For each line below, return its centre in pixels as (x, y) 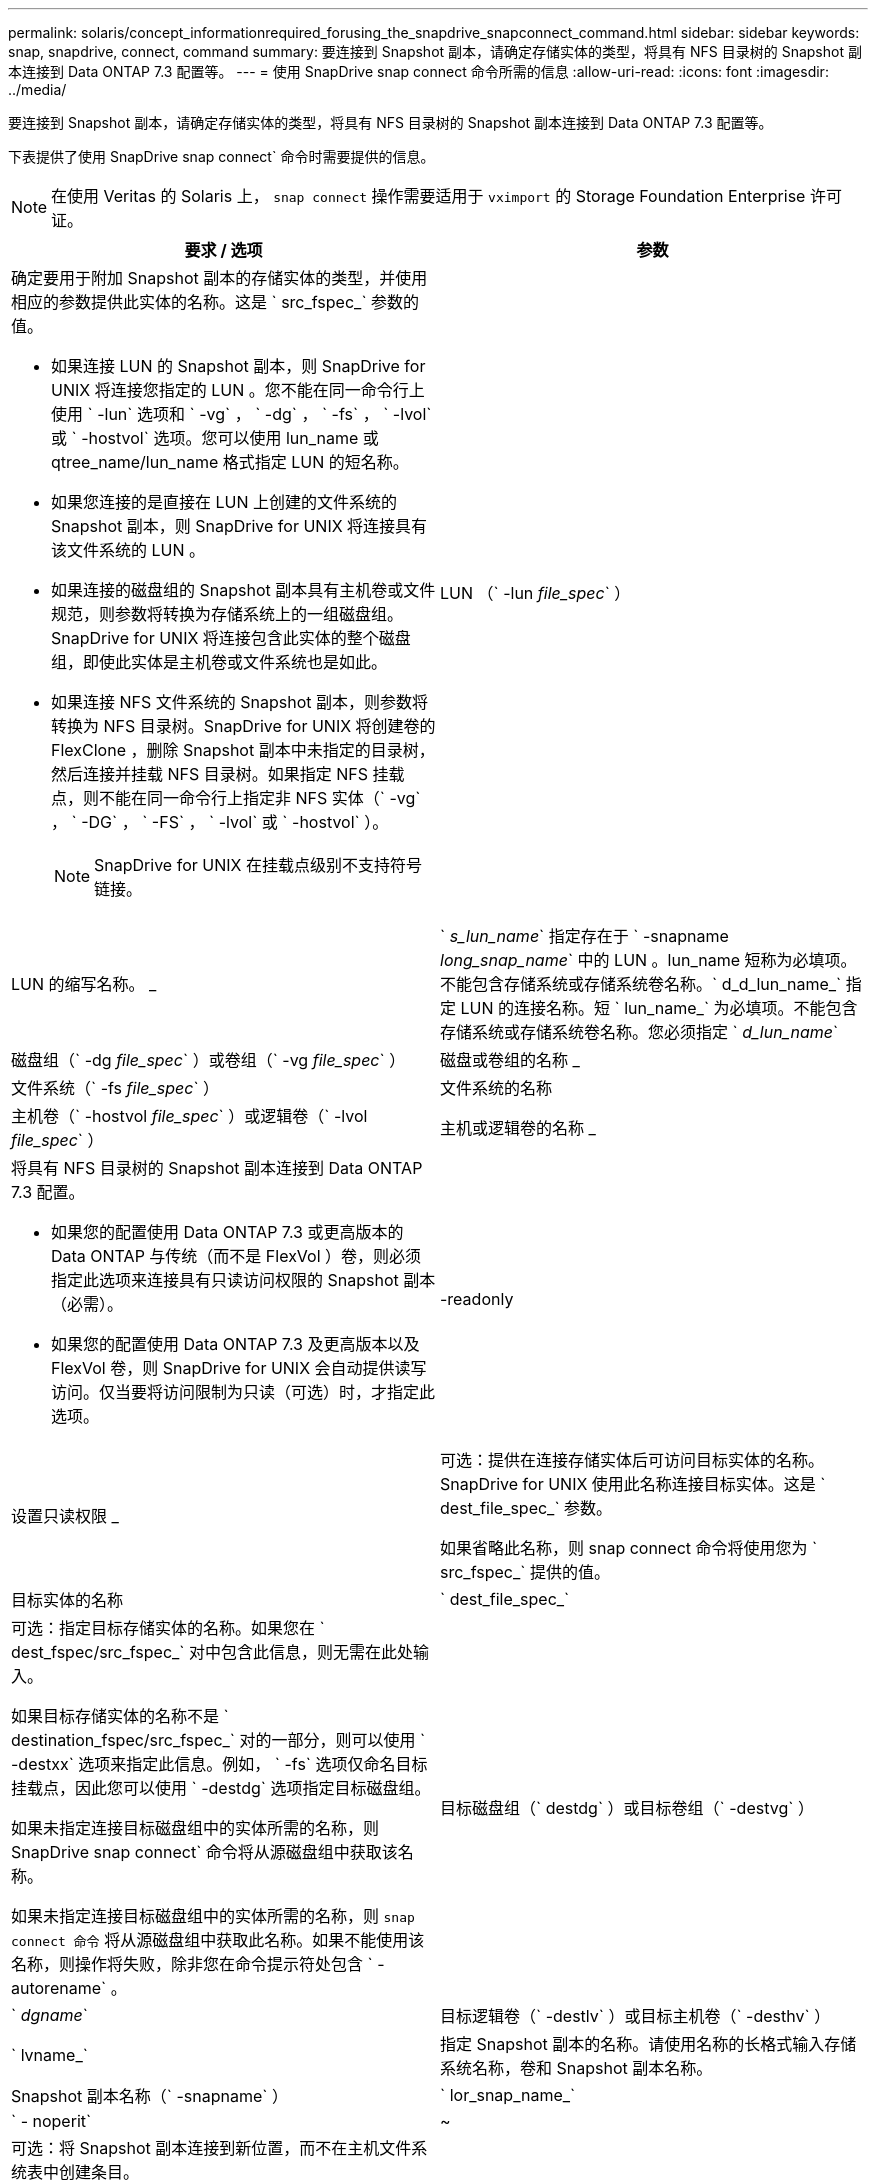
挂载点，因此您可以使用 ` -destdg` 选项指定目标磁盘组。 (221, 1788)
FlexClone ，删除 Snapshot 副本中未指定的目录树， (243, 750)
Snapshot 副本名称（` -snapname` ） (149, 2096)
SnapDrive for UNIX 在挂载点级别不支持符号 (258, 865)
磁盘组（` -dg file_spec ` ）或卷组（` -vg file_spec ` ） (208, 1060)
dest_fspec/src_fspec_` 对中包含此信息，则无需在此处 (212, 1652)
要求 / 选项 (223, 250)
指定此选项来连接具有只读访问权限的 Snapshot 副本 (243, 1280)
